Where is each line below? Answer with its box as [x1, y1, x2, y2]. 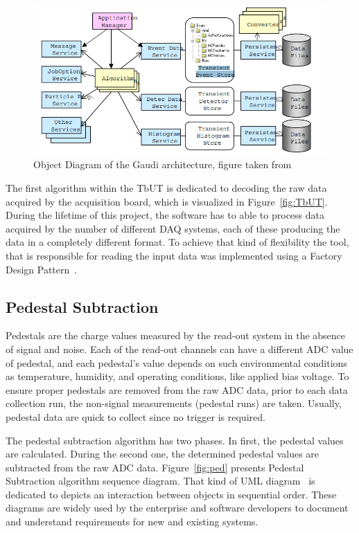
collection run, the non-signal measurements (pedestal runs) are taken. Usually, [6, 396, 342, 410]
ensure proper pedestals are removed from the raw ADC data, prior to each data [6, 382, 348, 397]
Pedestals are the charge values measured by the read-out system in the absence [6, 328, 346, 343]
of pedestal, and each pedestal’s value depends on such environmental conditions [6, 355, 347, 370]
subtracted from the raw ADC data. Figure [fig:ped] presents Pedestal [6, 460, 304, 474]
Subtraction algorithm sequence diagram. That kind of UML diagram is [6, 473, 315, 488]
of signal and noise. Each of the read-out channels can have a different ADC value [6, 341, 353, 356]
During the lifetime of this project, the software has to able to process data [6, 208, 324, 222]
